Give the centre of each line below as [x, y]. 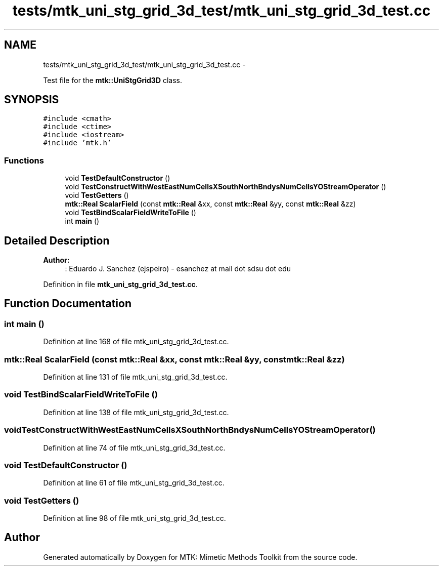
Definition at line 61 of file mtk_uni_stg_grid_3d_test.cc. [134, 483]
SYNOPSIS [32, 100]
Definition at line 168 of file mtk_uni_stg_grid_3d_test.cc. [136, 342]
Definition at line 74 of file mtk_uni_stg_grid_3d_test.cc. [134, 447]
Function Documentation [68, 304]
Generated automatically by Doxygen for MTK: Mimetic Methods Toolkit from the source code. [200, 557]
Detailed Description [57, 240]
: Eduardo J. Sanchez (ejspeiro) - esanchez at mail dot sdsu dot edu [178, 269]
